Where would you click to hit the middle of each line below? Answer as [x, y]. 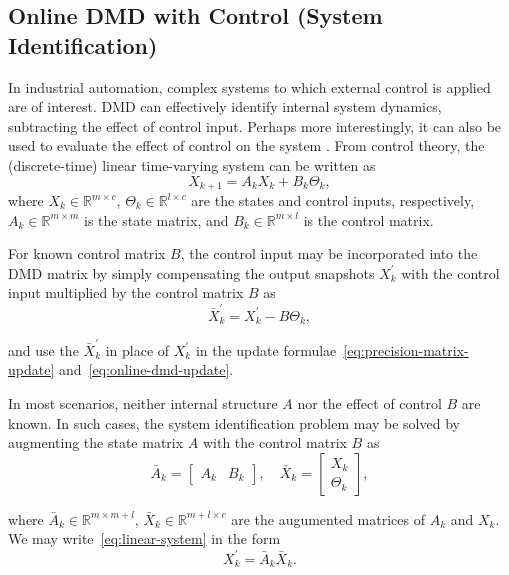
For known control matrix [87, 253]
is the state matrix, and [156, 219]
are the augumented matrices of [328, 518]
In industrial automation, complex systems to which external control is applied [249, 86]
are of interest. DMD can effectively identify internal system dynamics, [225, 106]
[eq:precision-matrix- [406, 349]
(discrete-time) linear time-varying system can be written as [192, 164]
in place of [137, 349]
